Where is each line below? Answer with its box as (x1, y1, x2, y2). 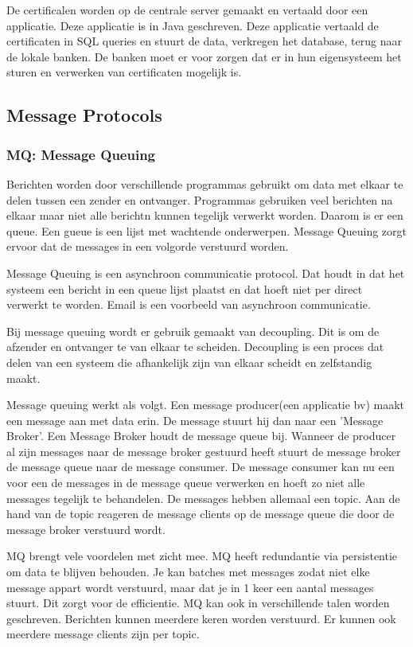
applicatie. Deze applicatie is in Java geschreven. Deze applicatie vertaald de (6, 17, 379, 33)
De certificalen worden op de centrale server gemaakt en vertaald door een (6, 2, 368, 18)
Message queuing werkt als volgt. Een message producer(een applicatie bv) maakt (6, 396, 404, 413)
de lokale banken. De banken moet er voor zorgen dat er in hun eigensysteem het (6, 48, 402, 64)
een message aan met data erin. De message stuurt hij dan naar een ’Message (6, 411, 384, 428)
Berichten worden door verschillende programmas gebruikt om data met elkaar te (6, 175, 403, 192)
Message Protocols (6, 103, 162, 127)
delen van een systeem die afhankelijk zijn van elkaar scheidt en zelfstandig (6, 353, 372, 370)
